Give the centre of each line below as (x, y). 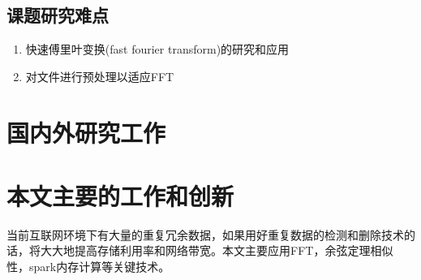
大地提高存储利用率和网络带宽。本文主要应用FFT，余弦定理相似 (222, 250)
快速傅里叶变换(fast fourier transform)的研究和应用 (157, 49)
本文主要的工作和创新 (120, 195)
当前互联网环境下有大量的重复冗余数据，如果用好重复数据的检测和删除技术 (205, 234)
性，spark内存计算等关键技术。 (88, 267)
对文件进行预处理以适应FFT (100, 76)
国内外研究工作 (86, 132)
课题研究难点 (58, 15)
